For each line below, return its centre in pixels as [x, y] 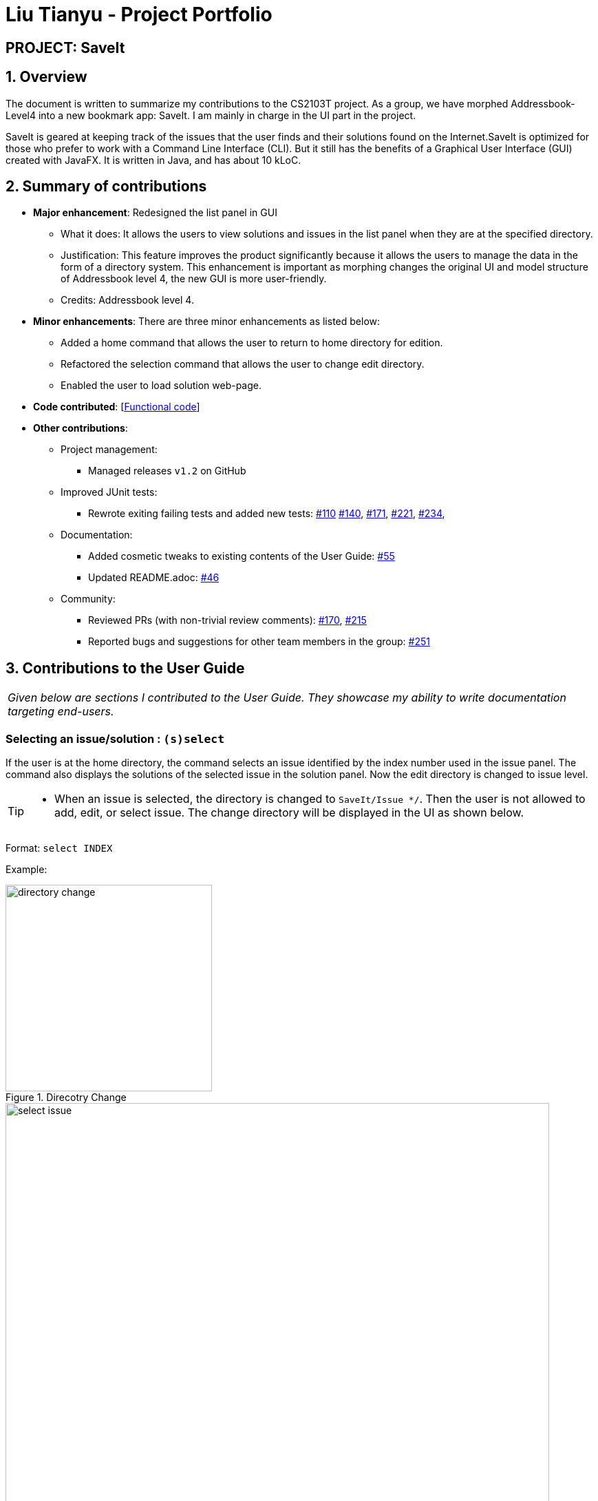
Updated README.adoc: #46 [154, 578]
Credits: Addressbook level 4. [127, 300]
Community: [88, 599]
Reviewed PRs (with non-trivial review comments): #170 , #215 [227, 620]
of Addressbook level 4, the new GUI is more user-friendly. [194, 279]
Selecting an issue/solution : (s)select [115, 738]
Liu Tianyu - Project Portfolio [139, 14]
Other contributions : [81, 428]
